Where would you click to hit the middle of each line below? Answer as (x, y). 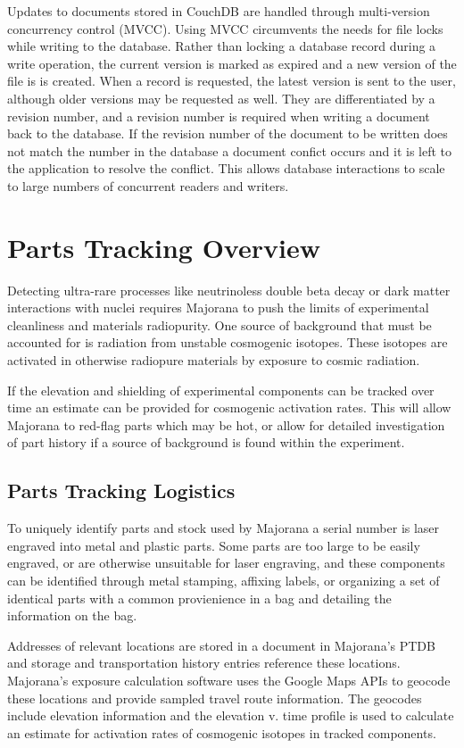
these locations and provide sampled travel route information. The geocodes (215, 698)
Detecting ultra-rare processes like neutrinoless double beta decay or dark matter (229, 290)
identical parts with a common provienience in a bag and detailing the (199, 598)
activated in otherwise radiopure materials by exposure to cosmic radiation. (214, 360)
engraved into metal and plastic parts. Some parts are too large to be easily (214, 545)
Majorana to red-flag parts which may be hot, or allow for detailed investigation (226, 424)
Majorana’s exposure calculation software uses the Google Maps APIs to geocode (229, 680)
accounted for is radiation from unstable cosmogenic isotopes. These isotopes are (228, 342)
